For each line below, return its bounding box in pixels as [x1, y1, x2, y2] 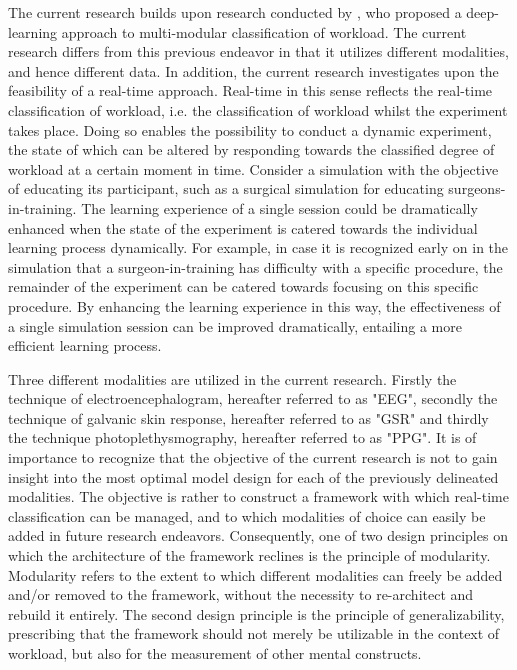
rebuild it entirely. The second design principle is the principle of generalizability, [8, 603, 505, 624]
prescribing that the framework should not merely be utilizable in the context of [8, 623, 500, 644]
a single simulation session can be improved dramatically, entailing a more [8, 315, 462, 336]
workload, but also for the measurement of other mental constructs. [8, 643, 422, 663]
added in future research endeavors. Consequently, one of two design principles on [8, 525, 508, 546]
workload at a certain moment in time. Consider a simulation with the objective [8, 158, 499, 179]
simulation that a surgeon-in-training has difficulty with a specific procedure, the [8, 256, 503, 277]
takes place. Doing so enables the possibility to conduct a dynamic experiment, [8, 119, 492, 140]
